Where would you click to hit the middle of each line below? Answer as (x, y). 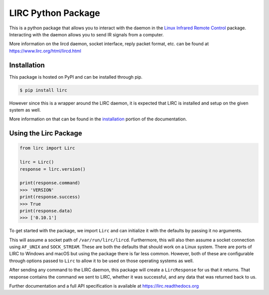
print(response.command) (50, 183)
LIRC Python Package (55, 13)
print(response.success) (50, 197)
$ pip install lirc (43, 90)
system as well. (25, 110)
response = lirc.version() (53, 169)
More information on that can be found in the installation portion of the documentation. (98, 119)
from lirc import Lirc (47, 148)
